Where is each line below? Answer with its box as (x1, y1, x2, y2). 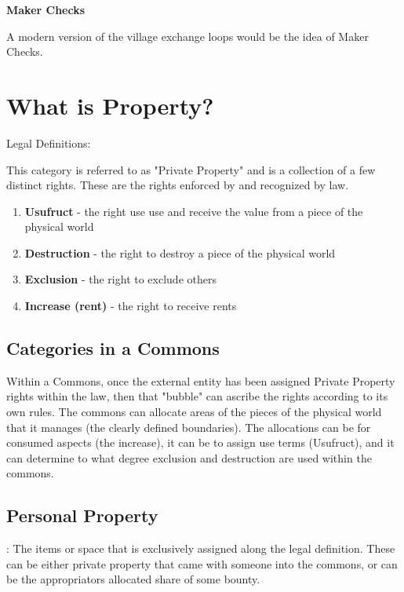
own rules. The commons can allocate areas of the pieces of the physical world (6, 404, 382, 420)
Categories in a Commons (6, 336, 220, 360)
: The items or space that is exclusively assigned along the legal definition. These (6, 540, 395, 557)
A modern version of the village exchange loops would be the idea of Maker (6, 27, 369, 44)
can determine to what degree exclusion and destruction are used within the (6, 449, 372, 466)
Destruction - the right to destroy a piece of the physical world (24, 244, 336, 261)
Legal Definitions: (6, 134, 91, 151)
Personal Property (6, 503, 158, 528)
